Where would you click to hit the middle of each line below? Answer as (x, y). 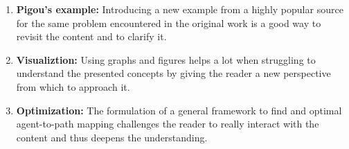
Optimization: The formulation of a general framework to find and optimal (179, 110)
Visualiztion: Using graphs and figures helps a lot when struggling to (166, 59)
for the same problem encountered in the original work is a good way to (169, 23)
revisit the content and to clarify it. (91, 36)
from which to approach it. (73, 86)
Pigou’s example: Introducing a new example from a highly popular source (180, 9)
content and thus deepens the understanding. (112, 137)
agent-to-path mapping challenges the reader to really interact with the (168, 124)
